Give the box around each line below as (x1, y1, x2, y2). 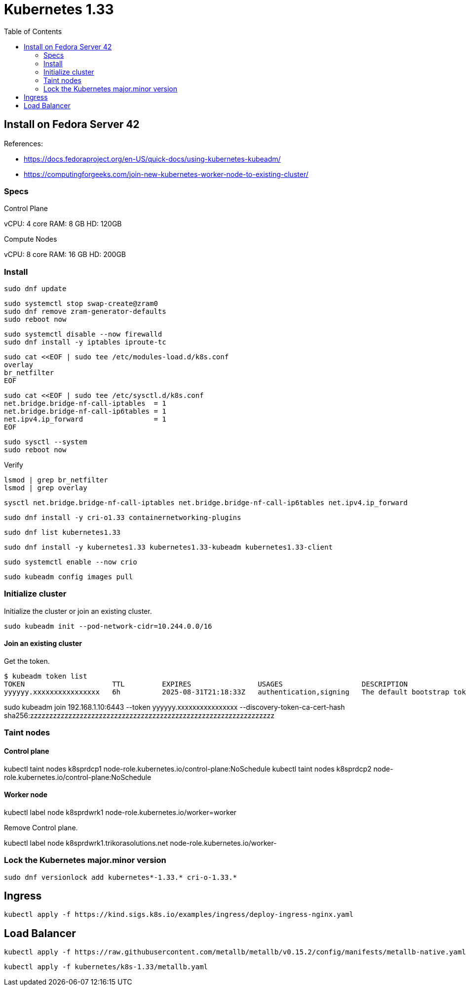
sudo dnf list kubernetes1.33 (4, 528, 121, 537)
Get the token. (4, 657, 50, 666)
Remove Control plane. (4, 823, 78, 832)
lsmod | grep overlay (4, 484, 87, 492)
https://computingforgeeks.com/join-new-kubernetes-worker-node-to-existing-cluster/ (24, 170, 309, 178)
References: (4, 139, 43, 148)
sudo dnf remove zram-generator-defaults (4, 307, 166, 316)
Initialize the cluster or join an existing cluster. (4, 606, 152, 615)
